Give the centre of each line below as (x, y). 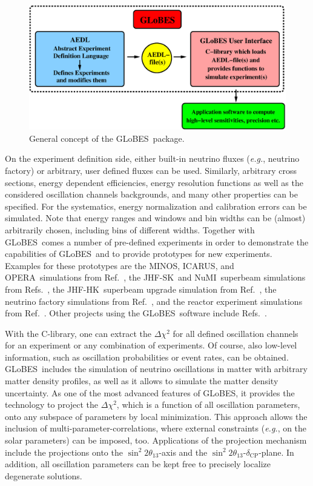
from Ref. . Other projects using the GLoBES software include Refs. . (136, 313)
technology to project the (52, 404)
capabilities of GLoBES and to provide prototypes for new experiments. (139, 254)
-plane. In (276, 452)
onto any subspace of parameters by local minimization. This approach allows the (156, 416)
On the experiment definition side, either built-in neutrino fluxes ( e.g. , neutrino (152, 158)
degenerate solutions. (44, 475)
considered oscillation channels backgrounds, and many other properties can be (151, 194)
